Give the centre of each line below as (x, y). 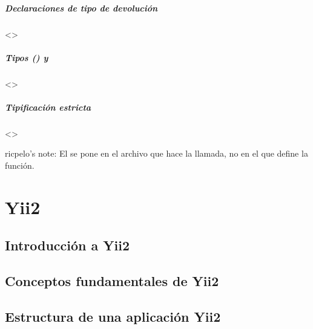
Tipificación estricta (48, 107)
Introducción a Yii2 (68, 245)
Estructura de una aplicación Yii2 (113, 316)
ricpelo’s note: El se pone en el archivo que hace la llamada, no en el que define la (156, 153)
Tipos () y (27, 57)
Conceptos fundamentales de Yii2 (112, 281)
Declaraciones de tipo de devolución (81, 8)
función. (20, 165)
